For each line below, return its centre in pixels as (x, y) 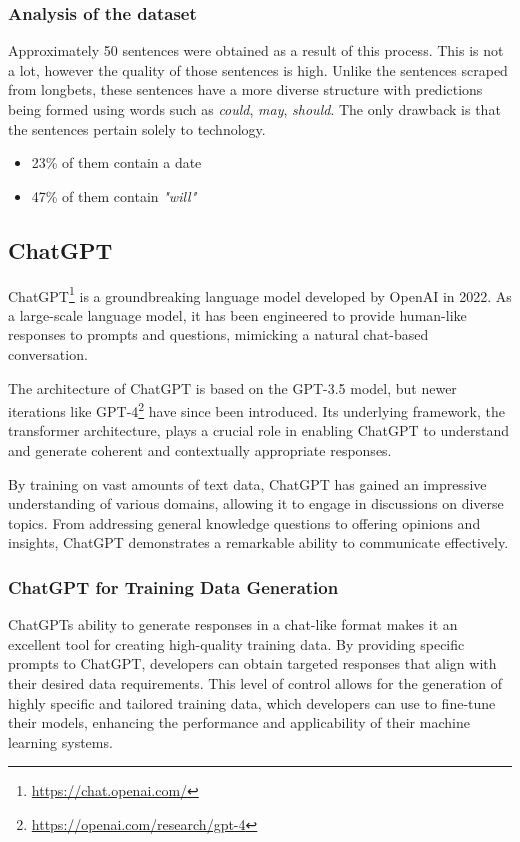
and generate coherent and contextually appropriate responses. (200, 450)
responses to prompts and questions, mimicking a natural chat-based (218, 334)
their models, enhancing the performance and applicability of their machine (239, 722)
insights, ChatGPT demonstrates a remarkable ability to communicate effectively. (258, 542)
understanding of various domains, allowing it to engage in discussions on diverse (256, 503)
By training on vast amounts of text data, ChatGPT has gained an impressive (247, 483)
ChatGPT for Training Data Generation (173, 586)
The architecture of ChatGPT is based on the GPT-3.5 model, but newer (232, 387)
